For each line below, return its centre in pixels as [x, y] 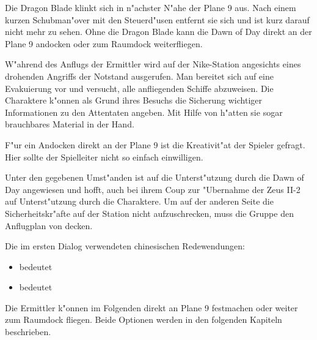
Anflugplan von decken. [49, 225]
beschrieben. [28, 332]
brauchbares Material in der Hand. [70, 124]
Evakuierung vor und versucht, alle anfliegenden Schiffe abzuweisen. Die [139, 88]
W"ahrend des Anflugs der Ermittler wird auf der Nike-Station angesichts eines [153, 64]
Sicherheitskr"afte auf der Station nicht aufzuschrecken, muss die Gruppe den [149, 213]
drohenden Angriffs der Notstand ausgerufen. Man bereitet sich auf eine [139, 76]
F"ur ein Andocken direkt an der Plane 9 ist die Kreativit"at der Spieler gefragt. [155, 144]
